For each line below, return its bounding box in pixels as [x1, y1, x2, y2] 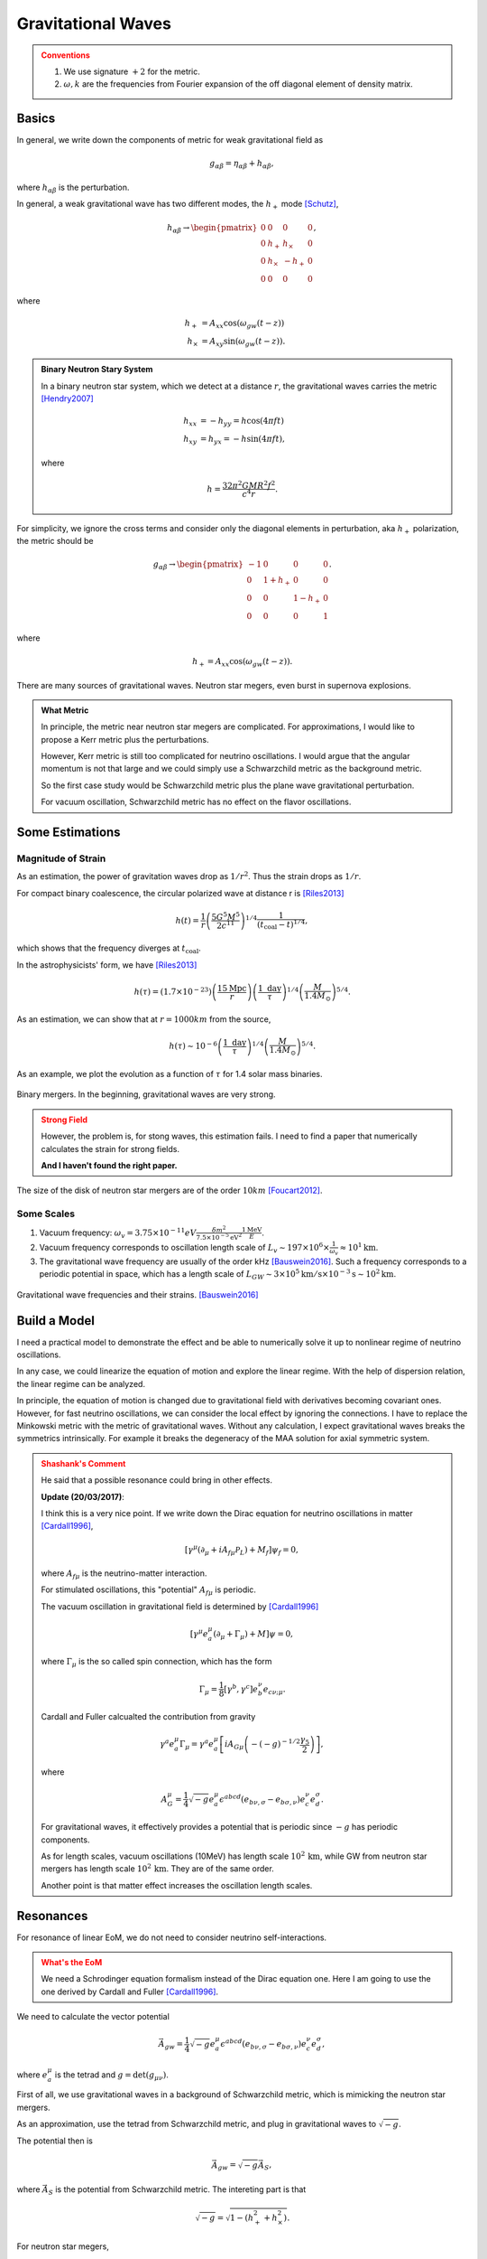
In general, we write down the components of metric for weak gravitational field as [16, 135, 324, 145]
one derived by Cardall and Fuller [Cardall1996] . [41, 1986, 219, 1997]
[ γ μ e [189, 1627, 208, 1639]
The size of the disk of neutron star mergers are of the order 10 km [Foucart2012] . [16, 1185, 323, 1196]
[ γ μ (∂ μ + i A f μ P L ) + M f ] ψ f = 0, [184, 1542, 299, 1557]
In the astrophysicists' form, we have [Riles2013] [16, 959, 198, 970]
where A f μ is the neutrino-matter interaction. [41, 1568, 207, 1580]
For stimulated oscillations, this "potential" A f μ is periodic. [41, 1584, 257, 1598]
